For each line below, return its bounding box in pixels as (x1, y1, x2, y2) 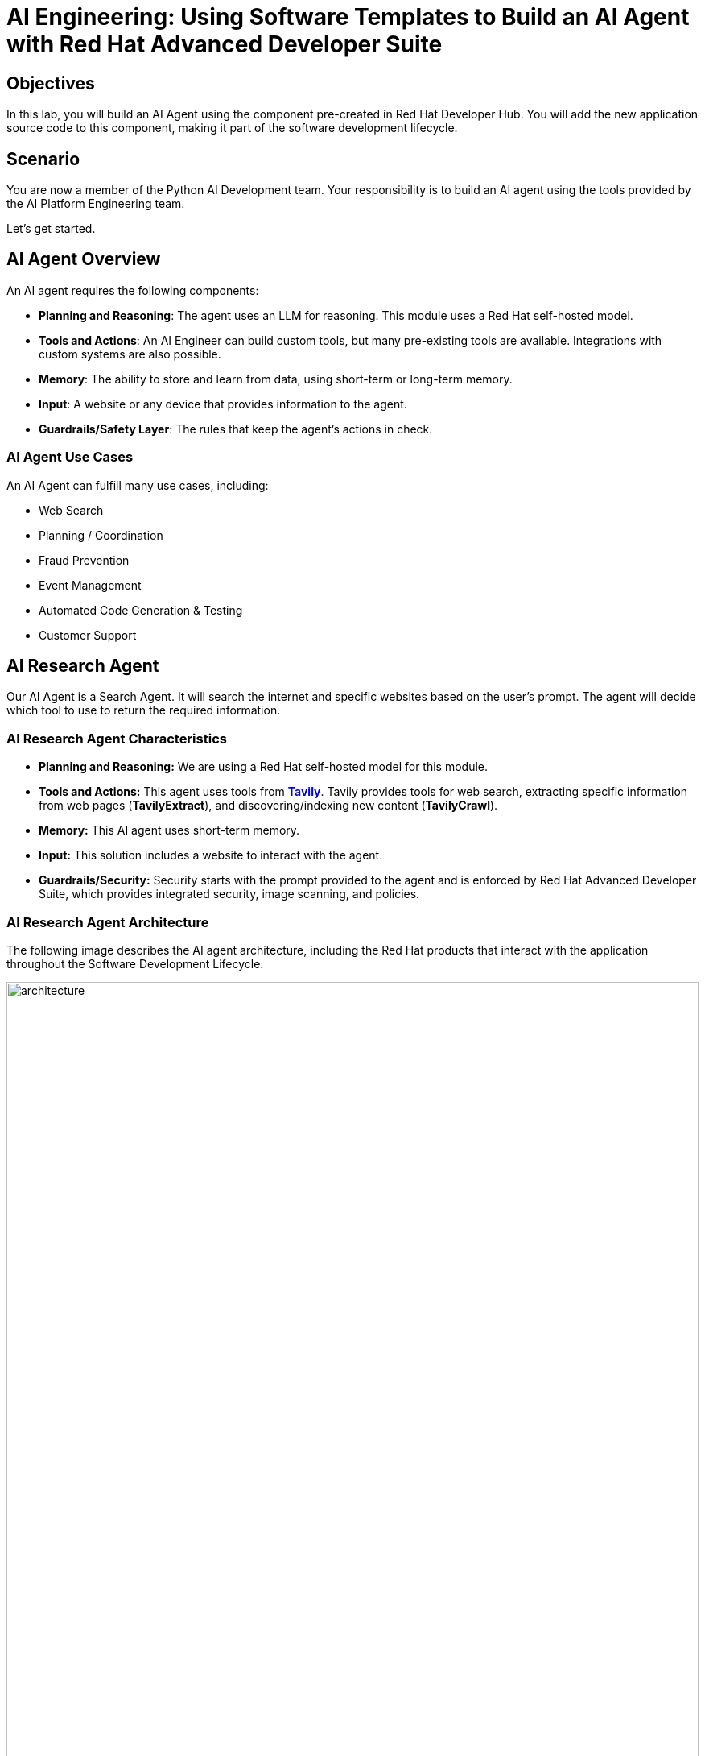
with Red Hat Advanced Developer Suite (6, 31, 443, 58)
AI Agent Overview (6, 249, 161, 270)
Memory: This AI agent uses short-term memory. (39, 823, 300, 838)
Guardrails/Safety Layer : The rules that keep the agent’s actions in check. (39, 421, 433, 436)
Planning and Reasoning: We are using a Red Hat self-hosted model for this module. (39, 760, 489, 774)
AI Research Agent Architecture (6, 913, 209, 930)
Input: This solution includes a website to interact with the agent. (39, 848, 383, 863)
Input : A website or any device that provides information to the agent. (39, 396, 407, 411)
